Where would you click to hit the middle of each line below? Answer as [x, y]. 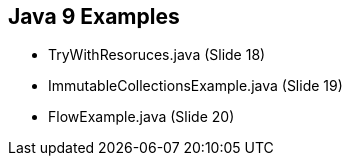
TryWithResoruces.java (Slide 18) [157, 55]
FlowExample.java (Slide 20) [141, 117]
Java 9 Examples [94, 16]
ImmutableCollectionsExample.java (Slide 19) [195, 86]
